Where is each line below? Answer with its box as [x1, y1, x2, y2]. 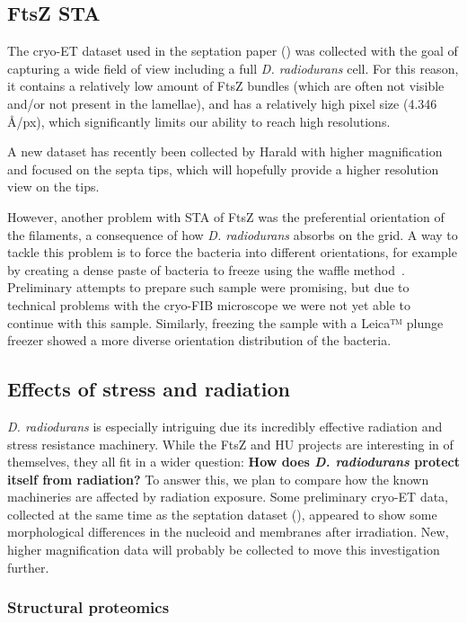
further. [7, 557, 49, 576]
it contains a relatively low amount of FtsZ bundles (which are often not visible [7, 76, 445, 95]
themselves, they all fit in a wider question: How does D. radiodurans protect [7, 452, 460, 471]
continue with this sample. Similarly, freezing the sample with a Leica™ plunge [7, 313, 444, 332]
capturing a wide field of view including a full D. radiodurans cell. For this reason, [7, 58, 459, 77]
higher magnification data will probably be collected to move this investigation [7, 540, 440, 559]
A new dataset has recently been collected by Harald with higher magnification [7, 142, 443, 161]
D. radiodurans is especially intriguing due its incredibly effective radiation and [7, 416, 443, 435]
